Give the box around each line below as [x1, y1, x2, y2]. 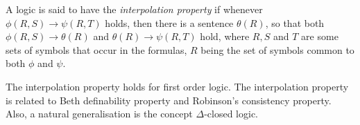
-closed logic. [204, 106, 258, 121]
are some [301, 29, 338, 44]
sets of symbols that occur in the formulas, [6, 42, 187, 57]
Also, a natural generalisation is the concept [6, 106, 193, 121]
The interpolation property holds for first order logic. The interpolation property [6, 79, 349, 93]
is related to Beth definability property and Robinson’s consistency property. [6, 93, 332, 107]
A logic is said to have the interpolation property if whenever [6, 2, 263, 16]
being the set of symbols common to [200, 42, 354, 57]
